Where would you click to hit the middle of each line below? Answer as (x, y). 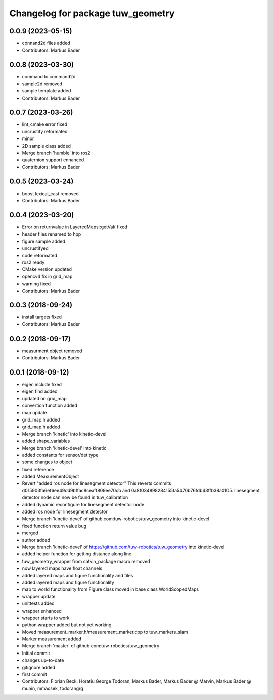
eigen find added (40, 391)
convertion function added (50, 406)
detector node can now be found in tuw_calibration (75, 497)
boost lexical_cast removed (51, 193)
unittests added (38, 603)
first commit (35, 674)
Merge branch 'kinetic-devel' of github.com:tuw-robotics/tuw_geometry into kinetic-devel (116, 519)
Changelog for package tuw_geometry (92, 13)
